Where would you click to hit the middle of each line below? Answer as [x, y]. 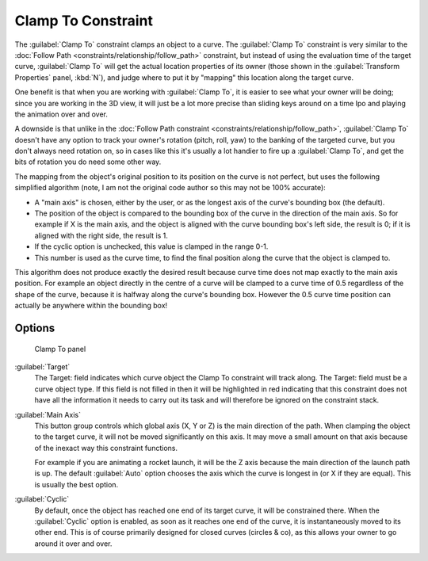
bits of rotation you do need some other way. [88, 162]
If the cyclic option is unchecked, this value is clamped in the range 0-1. [151, 246]
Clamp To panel [60, 349]
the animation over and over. [61, 114]
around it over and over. [73, 544]
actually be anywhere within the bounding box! [91, 306]
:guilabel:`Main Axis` [48, 414]
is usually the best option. [76, 484]
